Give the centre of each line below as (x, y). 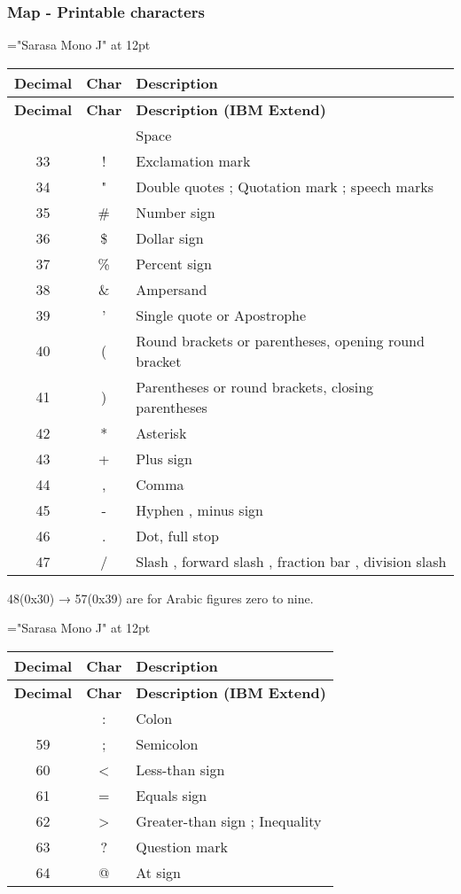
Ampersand (172, 289)
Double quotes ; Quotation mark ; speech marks (285, 186)
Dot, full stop (177, 535)
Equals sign (172, 795)
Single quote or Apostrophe (221, 315)
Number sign (176, 212)
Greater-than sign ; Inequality (229, 821)
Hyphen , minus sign (200, 509)
